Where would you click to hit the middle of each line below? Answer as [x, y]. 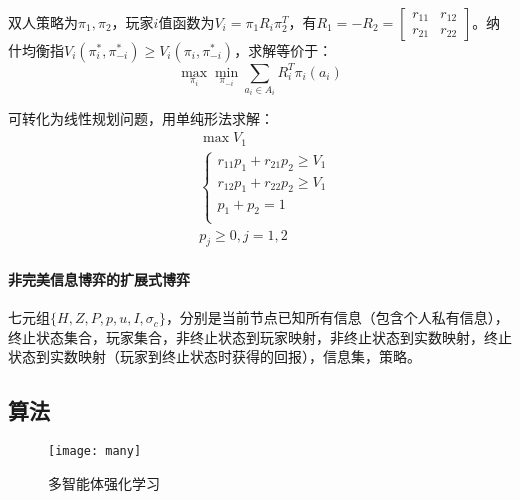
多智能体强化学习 [104, 482]
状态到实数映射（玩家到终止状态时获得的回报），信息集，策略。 [214, 356]
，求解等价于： [283, 50]
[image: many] [95, 451]
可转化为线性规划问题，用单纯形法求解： [141, 118]
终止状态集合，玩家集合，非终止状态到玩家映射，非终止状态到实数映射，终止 [260, 336]
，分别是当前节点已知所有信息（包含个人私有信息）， [337, 317]
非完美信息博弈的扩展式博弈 [99, 279]
